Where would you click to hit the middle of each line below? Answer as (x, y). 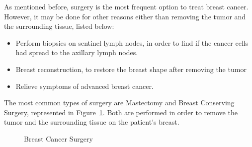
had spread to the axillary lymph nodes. (77, 52)
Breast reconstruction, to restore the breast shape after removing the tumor (131, 69)
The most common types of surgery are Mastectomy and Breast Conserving (119, 103)
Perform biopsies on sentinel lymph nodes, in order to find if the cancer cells (132, 42)
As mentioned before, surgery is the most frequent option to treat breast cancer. (126, 6)
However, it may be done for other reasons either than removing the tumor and (125, 16)
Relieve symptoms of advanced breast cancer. (84, 86)
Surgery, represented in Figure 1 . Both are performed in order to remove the (121, 112)
